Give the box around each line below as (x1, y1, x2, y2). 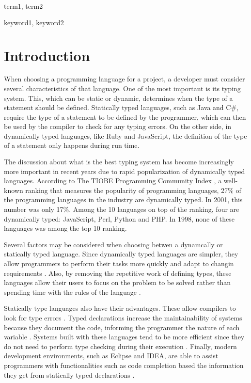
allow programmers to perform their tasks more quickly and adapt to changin (4, 258, 234, 268)
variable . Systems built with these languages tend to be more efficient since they (4, 332, 245, 342)
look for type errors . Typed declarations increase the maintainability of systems (4, 312, 242, 322)
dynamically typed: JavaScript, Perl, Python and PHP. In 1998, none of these (4, 213, 235, 223)
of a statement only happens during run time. (4, 140, 140, 150)
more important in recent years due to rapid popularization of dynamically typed (4, 166, 245, 176)
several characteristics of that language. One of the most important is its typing (4, 83, 241, 93)
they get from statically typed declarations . (4, 369, 135, 380)
